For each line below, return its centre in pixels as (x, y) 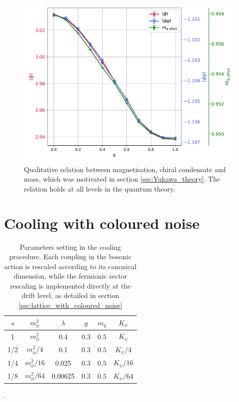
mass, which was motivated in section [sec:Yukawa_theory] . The (122, 179)
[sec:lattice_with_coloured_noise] (70, 305)
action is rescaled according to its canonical (70, 266)
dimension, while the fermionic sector (70, 276)
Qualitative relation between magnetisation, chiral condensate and (125, 169)
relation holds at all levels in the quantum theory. (100, 188)
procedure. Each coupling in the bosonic (70, 256)
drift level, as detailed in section (70, 295)
